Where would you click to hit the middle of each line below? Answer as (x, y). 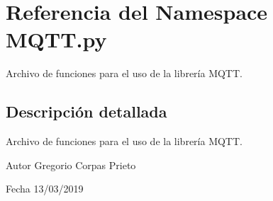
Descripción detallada (87, 111)
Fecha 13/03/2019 (45, 189)
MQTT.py (56, 39)
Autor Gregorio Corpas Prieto (71, 165)
